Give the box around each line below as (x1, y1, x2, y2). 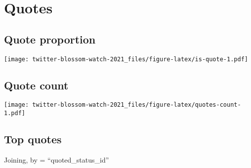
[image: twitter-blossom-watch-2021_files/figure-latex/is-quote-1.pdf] (4, 55, 248, 63)
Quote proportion (4, 31, 96, 46)
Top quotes (4, 131, 62, 147)
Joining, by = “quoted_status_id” (4, 154, 109, 165)
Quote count (4, 77, 69, 92)
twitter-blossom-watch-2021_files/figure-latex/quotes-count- (32, 101, 241, 109)
